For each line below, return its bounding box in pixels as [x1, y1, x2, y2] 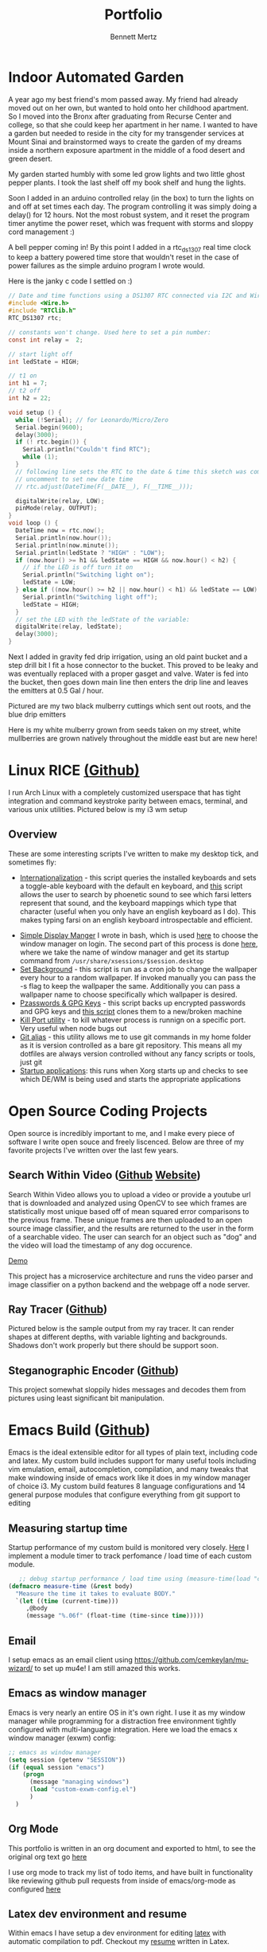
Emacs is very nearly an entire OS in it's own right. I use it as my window [8, 1708, 246, 1717]
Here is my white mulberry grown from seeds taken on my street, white [8, 725, 241, 735]
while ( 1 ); [22, 453, 59, 461]
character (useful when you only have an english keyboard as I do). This [19, 906, 257, 916]
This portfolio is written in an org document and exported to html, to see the [8, 1843, 256, 1852]
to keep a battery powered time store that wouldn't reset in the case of [8, 252, 240, 262]
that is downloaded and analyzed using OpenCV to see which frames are [8, 1198, 247, 1208]
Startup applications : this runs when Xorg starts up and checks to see [19, 1065, 249, 1076]
